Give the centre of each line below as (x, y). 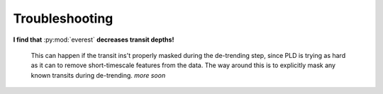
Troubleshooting (63, 18)
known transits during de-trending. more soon (98, 75)
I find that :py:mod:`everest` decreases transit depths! (94, 40)
